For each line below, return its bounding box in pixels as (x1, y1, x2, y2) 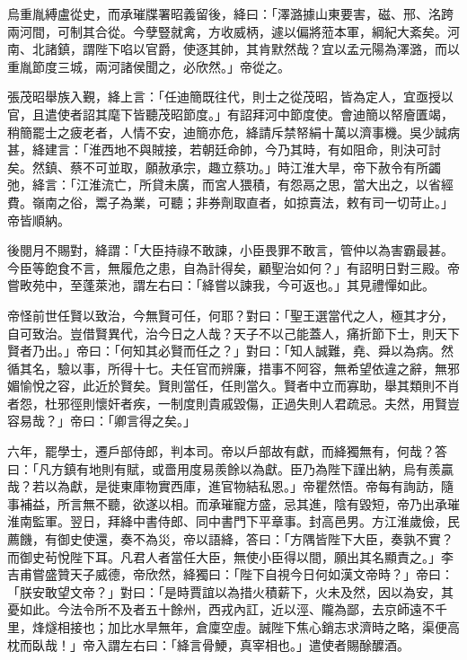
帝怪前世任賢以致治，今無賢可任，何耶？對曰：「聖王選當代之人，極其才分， (7, 305, 454, 324)
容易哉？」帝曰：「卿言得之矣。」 (7, 411, 196, 430)
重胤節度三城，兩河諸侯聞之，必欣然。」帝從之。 (7, 57, 290, 75)
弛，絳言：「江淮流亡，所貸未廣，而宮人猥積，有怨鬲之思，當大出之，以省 (7, 175, 441, 194)
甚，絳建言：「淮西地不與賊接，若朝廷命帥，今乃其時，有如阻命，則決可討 (7, 140, 441, 159)
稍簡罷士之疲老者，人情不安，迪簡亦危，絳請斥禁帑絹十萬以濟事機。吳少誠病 (7, 122, 460, 141)
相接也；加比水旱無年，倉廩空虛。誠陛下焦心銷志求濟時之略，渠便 (57, 618, 447, 636)
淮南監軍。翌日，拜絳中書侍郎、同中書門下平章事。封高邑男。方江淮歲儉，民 (7, 512, 460, 531)
